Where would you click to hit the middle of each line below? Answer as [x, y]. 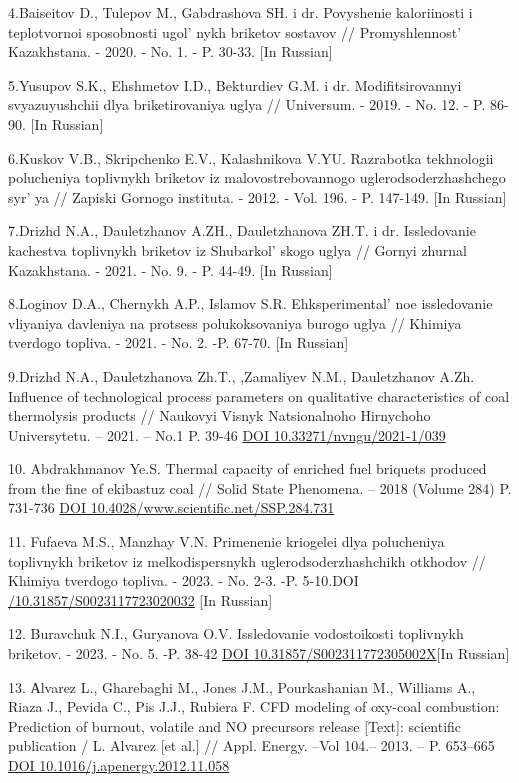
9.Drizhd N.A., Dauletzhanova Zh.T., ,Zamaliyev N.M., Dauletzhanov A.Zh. [241, 375]
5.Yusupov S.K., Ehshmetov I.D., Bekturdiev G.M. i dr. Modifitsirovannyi [235, 84]
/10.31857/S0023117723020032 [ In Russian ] [140, 599]
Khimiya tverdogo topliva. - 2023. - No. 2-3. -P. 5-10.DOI [183, 580]
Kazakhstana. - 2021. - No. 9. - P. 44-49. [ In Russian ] [170, 269]
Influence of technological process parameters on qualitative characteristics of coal [259, 395]
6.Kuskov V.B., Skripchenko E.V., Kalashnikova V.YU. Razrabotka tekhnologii [251, 157]
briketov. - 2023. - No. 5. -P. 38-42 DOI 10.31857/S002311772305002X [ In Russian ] [259, 653]
